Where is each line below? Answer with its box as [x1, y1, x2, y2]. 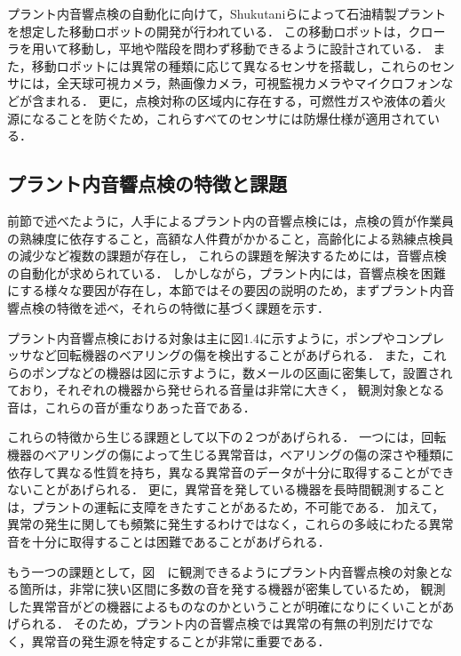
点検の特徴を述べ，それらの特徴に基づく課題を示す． [19, 298, 330, 316]
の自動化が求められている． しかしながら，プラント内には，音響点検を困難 [7, 263, 446, 282]
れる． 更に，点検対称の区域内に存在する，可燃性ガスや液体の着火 [56, 91, 446, 109]
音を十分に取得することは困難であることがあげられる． [7, 532, 330, 551]
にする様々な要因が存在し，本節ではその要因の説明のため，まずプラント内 [7, 281, 442, 300]
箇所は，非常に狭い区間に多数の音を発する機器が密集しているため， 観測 [19, 580, 446, 598]
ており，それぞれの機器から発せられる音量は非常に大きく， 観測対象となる [7, 380, 445, 399]
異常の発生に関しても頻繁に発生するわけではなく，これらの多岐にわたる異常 [7, 515, 454, 533]
